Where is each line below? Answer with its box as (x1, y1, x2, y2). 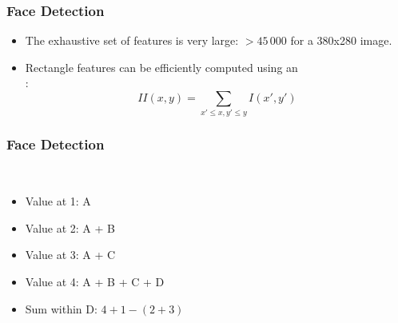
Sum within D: (25, 300, 98, 317)
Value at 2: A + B (25, 219, 115, 236)
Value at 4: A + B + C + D (25, 273, 165, 289)
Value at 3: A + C (25, 246, 116, 263)
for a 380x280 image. (290, 32, 392, 49)
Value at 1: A (25, 193, 91, 209)
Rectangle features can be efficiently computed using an (25, 58, 298, 75)
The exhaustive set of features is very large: (25, 32, 239, 49)
